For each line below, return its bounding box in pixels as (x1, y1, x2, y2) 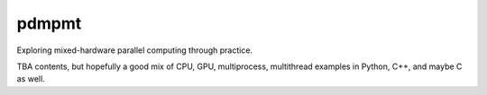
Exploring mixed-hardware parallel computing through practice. (16, 45, 253, 56)
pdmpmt (16, 13, 82, 33)
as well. (16, 73, 45, 84)
